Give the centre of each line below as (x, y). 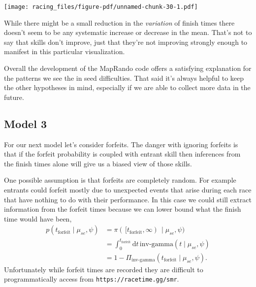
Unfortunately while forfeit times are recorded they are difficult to (104, 269)
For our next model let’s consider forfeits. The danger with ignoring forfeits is (121, 144)
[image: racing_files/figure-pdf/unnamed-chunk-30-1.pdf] (101, 7)
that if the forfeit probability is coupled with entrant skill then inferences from (122, 154)
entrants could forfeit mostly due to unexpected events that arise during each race (128, 189)
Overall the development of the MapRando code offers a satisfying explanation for (128, 68)
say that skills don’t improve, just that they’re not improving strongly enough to (126, 42)
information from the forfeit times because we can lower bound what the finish (123, 209)
